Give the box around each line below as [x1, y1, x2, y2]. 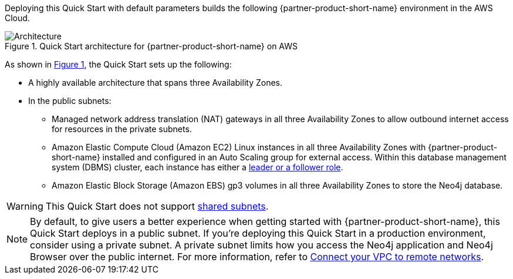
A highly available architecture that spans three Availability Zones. [28, 78, 283, 88]
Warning [6, 200, 43, 212]
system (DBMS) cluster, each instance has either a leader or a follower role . [52, 162, 343, 172]
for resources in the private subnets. [52, 124, 192, 134]
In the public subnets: [28, 96, 112, 106]
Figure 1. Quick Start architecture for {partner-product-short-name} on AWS [5, 41, 298, 51]
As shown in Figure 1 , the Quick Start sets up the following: [5, 59, 232, 69]
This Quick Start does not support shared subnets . [45, 200, 269, 212]
